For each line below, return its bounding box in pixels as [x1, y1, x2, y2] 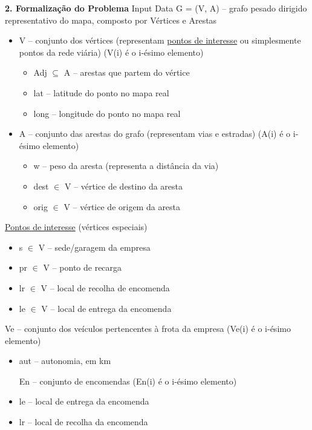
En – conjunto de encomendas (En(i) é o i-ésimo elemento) [19, 374, 237, 387]
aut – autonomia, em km [19, 354, 111, 367]
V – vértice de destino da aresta [64, 179, 183, 192]
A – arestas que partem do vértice [63, 66, 190, 79]
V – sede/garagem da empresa [38, 240, 151, 253]
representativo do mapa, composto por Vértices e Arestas [5, 13, 217, 26]
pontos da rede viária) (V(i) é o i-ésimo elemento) [19, 45, 204, 58]
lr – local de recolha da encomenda [19, 415, 148, 428]
